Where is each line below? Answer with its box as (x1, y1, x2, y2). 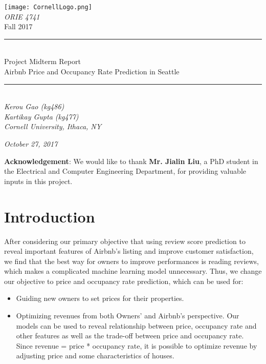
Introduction (4, 206, 95, 227)
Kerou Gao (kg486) (4, 101, 64, 112)
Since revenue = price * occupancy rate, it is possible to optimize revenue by (16, 340, 257, 351)
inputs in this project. (4, 175, 73, 186)
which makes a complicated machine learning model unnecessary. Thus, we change (4, 266, 262, 276)
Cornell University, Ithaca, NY (4, 121, 102, 132)
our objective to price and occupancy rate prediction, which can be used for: (4, 275, 243, 286)
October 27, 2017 (4, 138, 58, 149)
